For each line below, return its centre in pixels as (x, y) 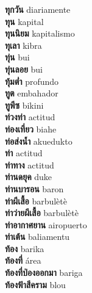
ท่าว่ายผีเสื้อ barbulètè (42, 213)
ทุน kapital (24, 21)
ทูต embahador (32, 93)
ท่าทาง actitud (30, 165)
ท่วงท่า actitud (30, 117)
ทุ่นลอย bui (24, 69)
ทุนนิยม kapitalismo (40, 33)
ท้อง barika (25, 248)
